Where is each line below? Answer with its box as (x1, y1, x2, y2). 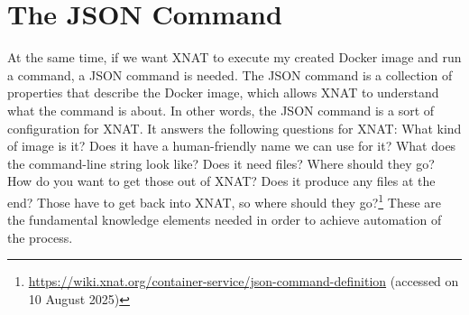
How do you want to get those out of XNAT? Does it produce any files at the (7, 171, 436, 190)
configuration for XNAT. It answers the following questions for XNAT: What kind (7, 118, 462, 137)
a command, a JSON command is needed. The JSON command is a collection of (7, 65, 453, 84)
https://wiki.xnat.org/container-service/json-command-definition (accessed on (28, 272, 459, 291)
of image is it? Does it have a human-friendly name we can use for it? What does (7, 136, 456, 155)
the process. (7, 227, 73, 246)
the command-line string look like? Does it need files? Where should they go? (7, 153, 435, 172)
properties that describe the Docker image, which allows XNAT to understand (7, 83, 439, 102)
